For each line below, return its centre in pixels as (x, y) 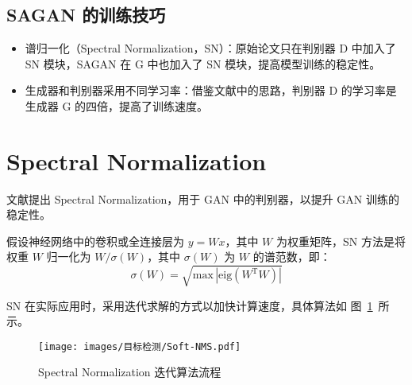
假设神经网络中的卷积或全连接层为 (95, 241)
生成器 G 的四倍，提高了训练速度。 (117, 105)
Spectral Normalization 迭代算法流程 (130, 372)
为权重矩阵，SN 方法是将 (341, 241)
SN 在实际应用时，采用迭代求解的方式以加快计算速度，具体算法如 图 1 (190, 305)
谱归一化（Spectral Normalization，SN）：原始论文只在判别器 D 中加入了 (210, 48)
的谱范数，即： (292, 257)
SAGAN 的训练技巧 (86, 15)
